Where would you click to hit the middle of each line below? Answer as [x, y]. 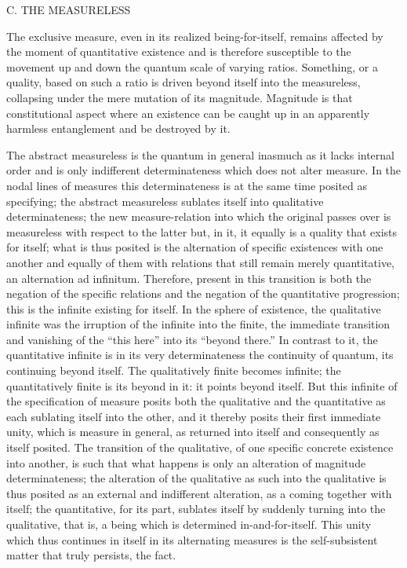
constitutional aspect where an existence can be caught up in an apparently [188, 113]
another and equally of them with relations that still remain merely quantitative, [201, 262]
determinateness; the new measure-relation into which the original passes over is [199, 216]
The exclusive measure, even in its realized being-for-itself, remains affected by [195, 36]
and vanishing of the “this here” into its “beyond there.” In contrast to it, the [192, 339]
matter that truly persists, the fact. [91, 555]
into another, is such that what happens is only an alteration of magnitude [186, 462]
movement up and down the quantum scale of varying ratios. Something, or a [192, 66]
